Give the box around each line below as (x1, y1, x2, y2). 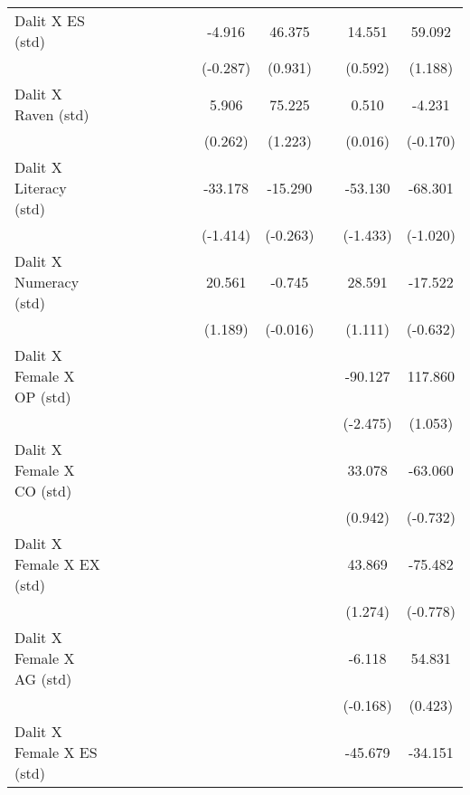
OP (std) (14, 386, 71, 407)
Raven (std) (14, 104, 89, 125)
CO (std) (14, 480, 72, 501)
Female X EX (14, 554, 100, 574)
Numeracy (14, 271, 80, 292)
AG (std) (14, 668, 72, 689)
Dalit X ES (14, 10, 85, 31)
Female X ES (14, 742, 98, 762)
